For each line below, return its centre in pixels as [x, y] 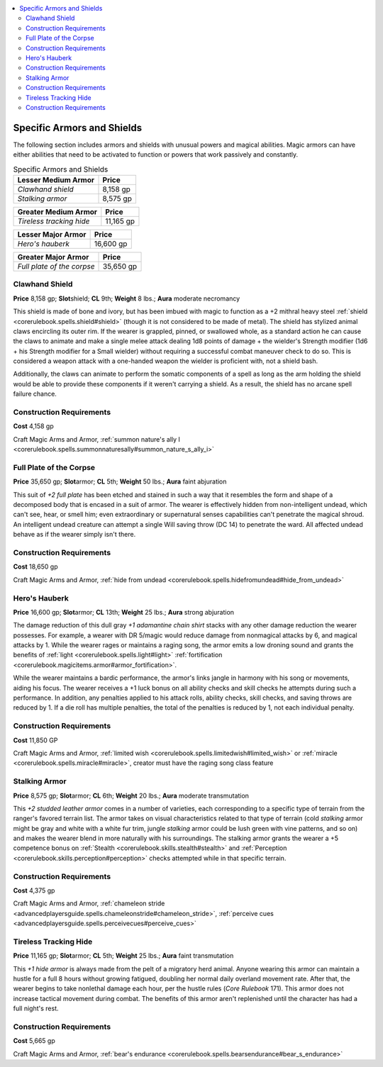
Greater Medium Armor [57, 211]
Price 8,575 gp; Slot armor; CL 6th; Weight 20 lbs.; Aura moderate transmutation [131, 795]
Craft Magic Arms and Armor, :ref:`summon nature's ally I [97, 439]
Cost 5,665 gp [34, 1041]
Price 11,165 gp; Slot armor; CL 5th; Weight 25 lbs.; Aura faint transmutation [123, 956]
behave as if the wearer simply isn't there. [74, 535]
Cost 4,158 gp [34, 426]
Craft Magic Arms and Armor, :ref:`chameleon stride [89, 903]
